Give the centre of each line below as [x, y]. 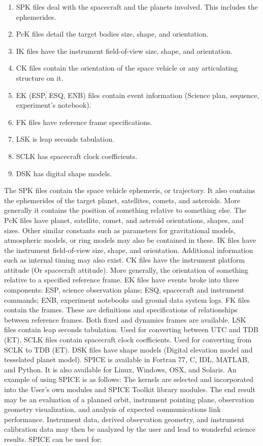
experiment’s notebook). [54, 105]
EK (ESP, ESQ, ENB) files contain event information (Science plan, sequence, [138, 95]
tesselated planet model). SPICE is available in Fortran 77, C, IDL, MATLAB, [127, 359]
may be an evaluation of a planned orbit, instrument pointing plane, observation [129, 399]
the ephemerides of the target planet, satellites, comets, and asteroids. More [122, 200]
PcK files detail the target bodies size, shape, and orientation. [112, 34]
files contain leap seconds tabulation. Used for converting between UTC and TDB [131, 329]
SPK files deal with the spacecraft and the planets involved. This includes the [137, 7]
